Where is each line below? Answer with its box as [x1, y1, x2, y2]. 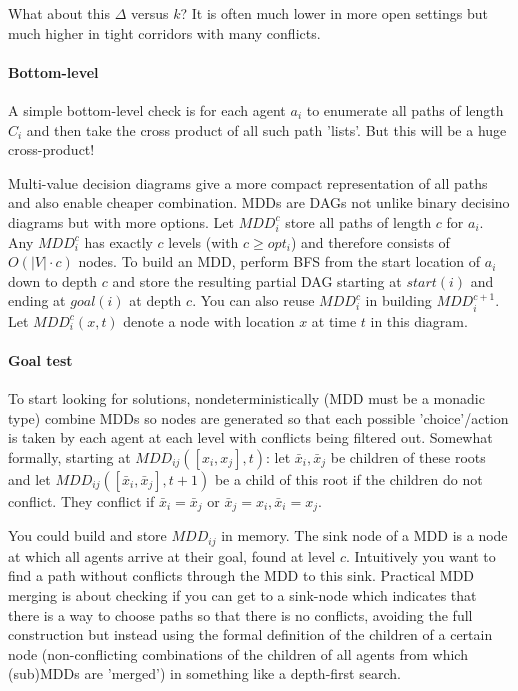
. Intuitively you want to [345, 545, 496, 566]
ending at [8, 290, 66, 311]
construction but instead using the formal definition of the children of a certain [8, 624, 493, 645]
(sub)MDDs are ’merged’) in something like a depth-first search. [8, 663, 401, 684]
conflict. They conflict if [8, 490, 155, 511]
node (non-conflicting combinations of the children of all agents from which [8, 643, 468, 664]
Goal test [8, 349, 73, 370]
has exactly [84, 231, 153, 252]
